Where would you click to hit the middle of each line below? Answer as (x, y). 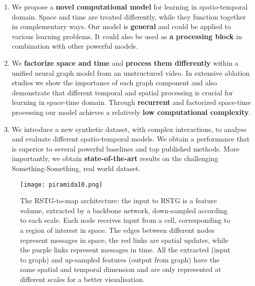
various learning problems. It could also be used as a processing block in (127, 36)
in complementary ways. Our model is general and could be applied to (121, 26)
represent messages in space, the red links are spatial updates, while (124, 240)
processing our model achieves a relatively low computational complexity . (131, 112)
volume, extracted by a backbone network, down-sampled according (124, 210)
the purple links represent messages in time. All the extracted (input (125, 250)
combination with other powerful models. (75, 46)
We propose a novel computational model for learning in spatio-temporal (130, 7)
